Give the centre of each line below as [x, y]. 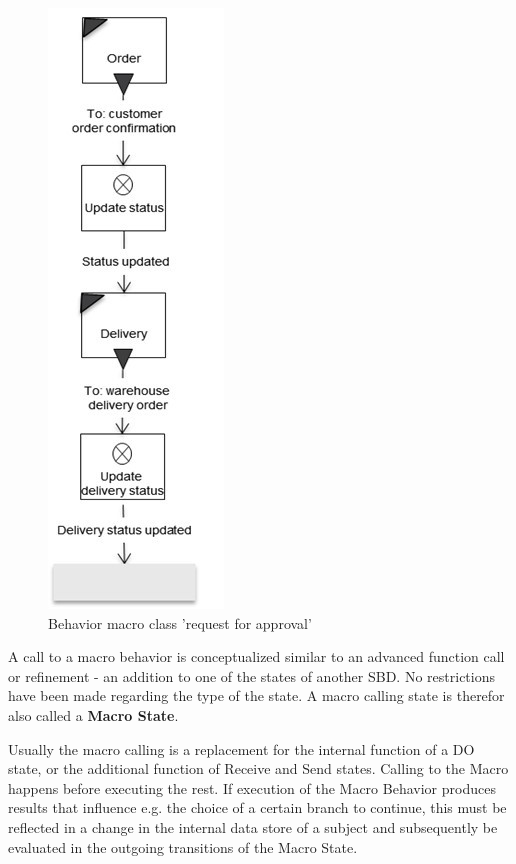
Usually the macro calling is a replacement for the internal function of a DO [241, 748]
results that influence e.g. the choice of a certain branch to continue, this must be [257, 807]
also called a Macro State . [93, 714]
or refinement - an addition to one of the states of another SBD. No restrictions [251, 675]
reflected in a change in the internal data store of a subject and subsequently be [253, 826]
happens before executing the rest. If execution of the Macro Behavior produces [252, 787]
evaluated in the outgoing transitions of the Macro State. [183, 846]
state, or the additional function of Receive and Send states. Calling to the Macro [258, 768]
